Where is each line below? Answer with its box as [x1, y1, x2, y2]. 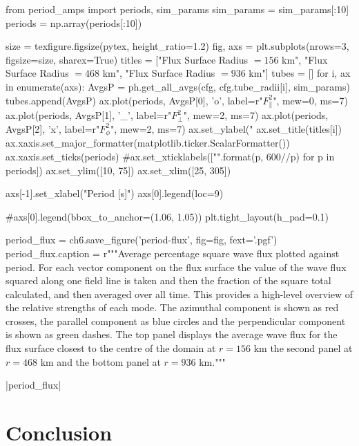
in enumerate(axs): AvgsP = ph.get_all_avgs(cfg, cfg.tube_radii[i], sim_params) [6, 79, 350, 93]
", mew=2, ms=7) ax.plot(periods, [183, 108, 329, 122]
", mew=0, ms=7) [273, 93, 348, 107]
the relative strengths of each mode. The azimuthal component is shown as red [6, 300, 339, 315]
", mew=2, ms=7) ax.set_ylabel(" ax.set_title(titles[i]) [110, 121, 342, 136]
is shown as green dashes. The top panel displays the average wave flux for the [6, 327, 338, 342]
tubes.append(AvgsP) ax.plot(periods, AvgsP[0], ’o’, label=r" [6, 93, 263, 107]
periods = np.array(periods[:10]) [6, 15, 142, 30]
